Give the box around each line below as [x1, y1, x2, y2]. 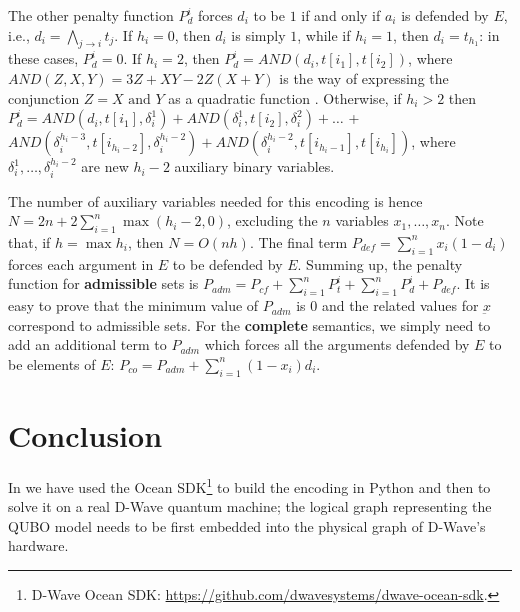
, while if [297, 24, 351, 45]
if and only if [301, 5, 381, 25]
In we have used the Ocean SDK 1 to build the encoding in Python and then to [8, 473, 491, 497]
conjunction [8, 87, 80, 108]
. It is [456, 273, 490, 294]
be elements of [8, 353, 96, 374]
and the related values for [321, 295, 479, 316]
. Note [446, 210, 484, 231]
